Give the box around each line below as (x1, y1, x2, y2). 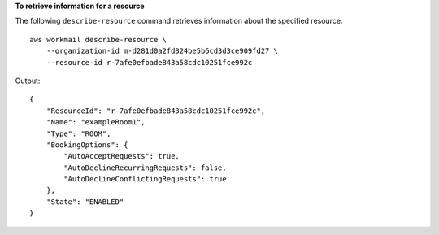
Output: (15, 76, 41, 85)
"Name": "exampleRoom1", (46, 118, 146, 127)
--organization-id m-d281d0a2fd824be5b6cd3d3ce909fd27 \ (46, 46, 278, 56)
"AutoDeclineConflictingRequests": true (63, 175, 227, 184)
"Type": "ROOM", (46, 128, 111, 138)
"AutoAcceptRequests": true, (63, 151, 180, 161)
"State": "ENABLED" (46, 197, 124, 207)
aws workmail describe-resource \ (29, 35, 167, 44)
